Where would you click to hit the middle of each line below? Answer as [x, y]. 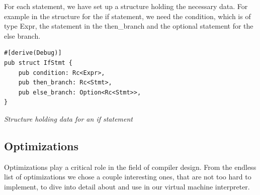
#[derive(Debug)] [33, 53]
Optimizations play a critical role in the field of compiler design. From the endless [130, 167]
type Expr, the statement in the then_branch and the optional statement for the [129, 26]
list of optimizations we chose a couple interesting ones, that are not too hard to [128, 177]
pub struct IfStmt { [38, 63]
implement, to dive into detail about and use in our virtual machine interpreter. [127, 186]
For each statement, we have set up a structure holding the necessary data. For [126, 6]
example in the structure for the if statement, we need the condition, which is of [127, 16]
